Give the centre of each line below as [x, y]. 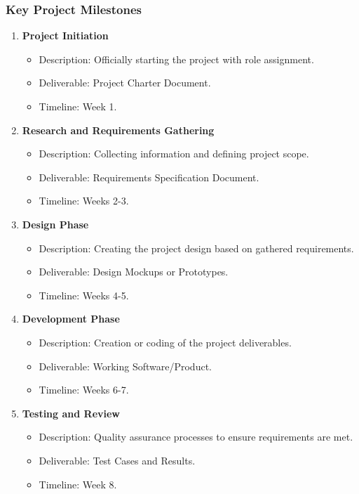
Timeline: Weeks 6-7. [84, 390]
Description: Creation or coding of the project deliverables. [165, 342]
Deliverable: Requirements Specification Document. [149, 177]
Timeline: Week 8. [78, 484]
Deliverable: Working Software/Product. [125, 366]
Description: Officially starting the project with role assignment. [176, 59]
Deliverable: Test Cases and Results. [117, 460]
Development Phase [71, 319]
